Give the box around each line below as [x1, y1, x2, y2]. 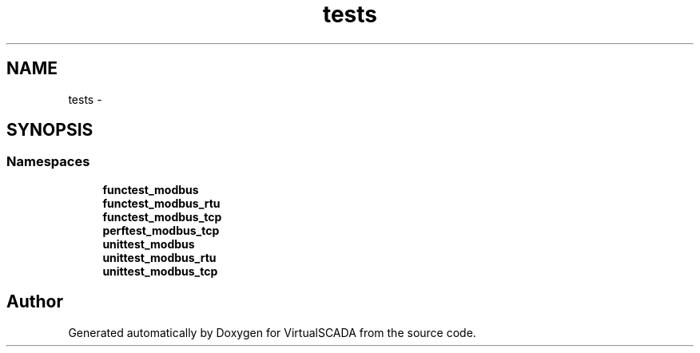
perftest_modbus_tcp [102, 223, 220, 237]
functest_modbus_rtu [102, 196, 221, 210]
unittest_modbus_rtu [102, 250, 217, 264]
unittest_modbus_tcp [102, 264, 218, 278]
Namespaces [6, 153, 90, 170]
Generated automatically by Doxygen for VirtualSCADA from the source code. [68, 325, 476, 339]
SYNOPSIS [6, 120, 93, 141]
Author [6, 292, 63, 312]
